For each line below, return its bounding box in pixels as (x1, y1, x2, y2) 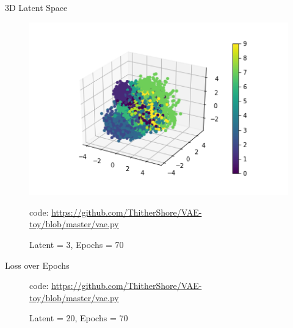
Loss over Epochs (5, 258, 70, 271)
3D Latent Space (5, 1, 68, 13)
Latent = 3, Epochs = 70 (29, 238, 124, 251)
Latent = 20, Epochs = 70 (29, 312, 128, 324)
